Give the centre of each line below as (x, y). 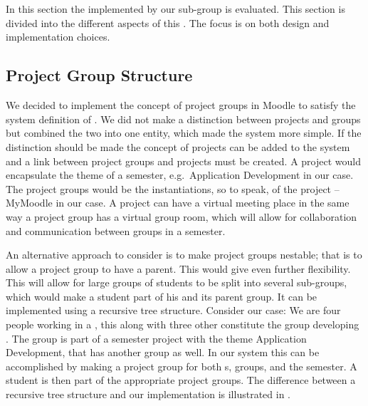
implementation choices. (58, 37)
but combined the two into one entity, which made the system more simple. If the (184, 133)
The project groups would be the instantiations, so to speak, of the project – (173, 188)
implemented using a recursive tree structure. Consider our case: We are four (173, 310)
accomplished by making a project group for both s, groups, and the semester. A (182, 366)
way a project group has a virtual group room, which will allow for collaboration (182, 216)
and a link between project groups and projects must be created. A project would (183, 161)
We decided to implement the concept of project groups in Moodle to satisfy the (181, 105)
